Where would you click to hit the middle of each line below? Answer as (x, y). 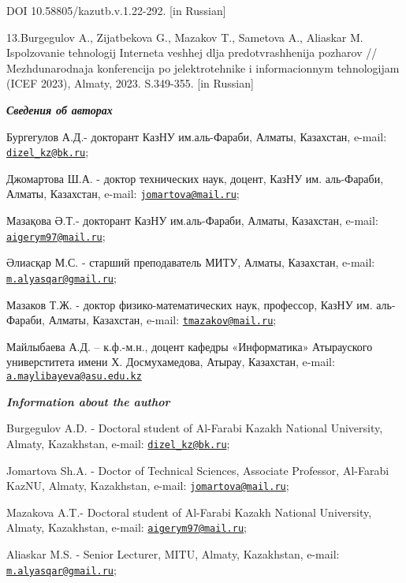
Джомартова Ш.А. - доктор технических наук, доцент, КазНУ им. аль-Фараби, (195, 178)
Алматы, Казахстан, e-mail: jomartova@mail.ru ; (123, 194)
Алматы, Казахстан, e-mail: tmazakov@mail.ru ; (162, 320)
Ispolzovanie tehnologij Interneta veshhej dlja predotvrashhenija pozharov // (192, 52)
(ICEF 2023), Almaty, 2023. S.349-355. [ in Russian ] (130, 83)
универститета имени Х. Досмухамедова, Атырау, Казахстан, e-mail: (171, 362)
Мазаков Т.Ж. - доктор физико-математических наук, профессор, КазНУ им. (190, 304)
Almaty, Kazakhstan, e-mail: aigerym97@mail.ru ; (127, 527)
